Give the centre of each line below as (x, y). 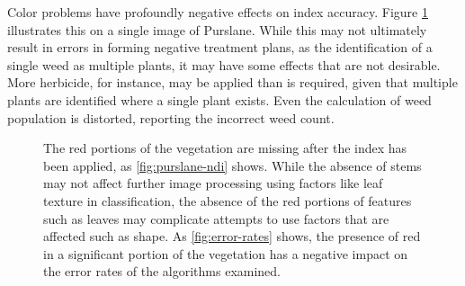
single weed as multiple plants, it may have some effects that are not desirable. (224, 64)
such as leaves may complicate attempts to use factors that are (216, 218)
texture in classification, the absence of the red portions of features (228, 200)
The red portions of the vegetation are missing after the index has (225, 148)
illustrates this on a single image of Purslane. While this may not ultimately (217, 29)
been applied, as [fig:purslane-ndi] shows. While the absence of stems (232, 165)
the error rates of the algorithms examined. (162, 271)
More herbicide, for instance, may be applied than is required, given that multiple (232, 82)
